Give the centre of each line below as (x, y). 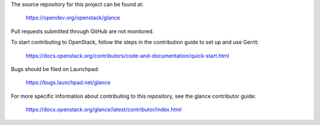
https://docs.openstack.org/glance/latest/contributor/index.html (104, 110)
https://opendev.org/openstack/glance (73, 18)
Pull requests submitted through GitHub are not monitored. (82, 31)
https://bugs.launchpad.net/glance (68, 82)
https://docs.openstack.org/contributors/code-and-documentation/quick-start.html (127, 56)
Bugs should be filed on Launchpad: (55, 69)
